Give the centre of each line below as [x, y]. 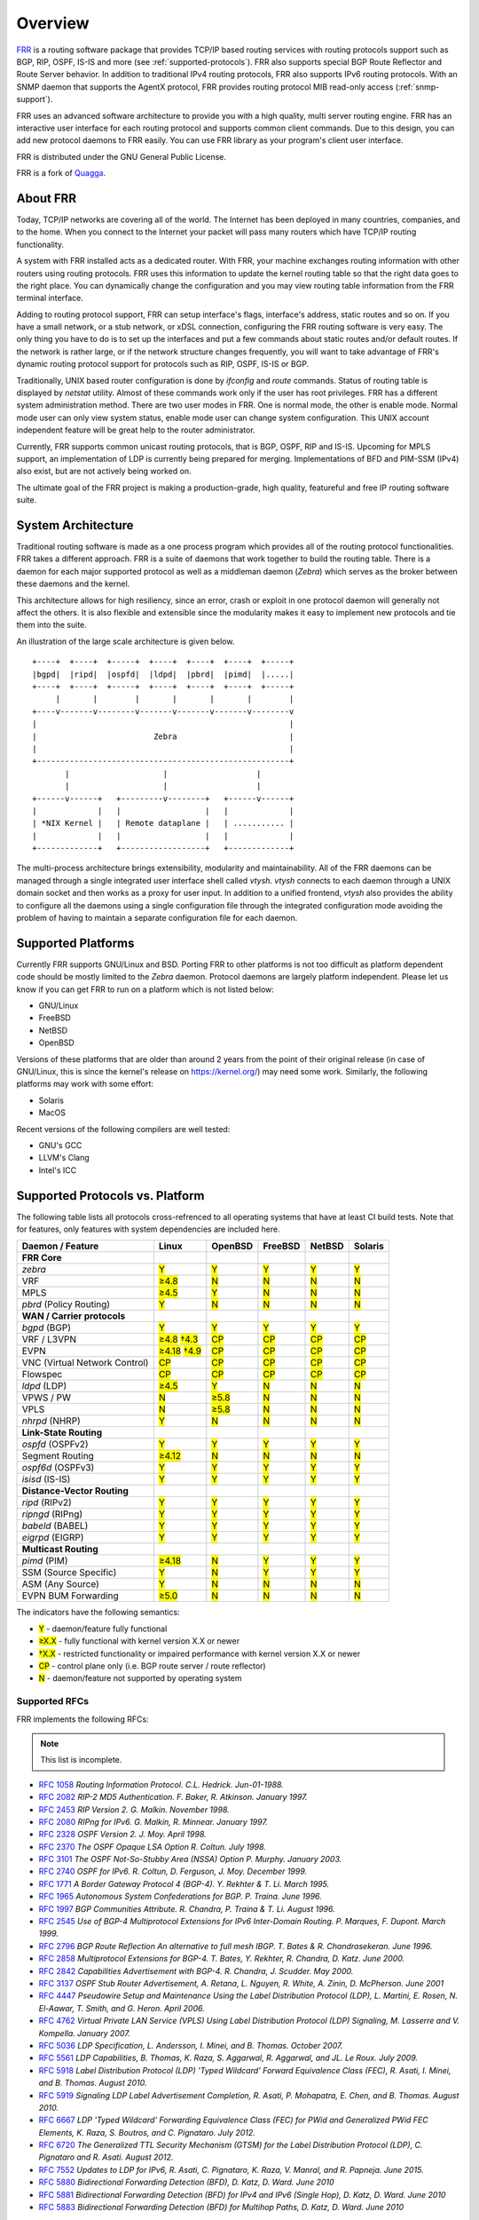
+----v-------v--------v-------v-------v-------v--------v [163, 711]
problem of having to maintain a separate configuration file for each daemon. [157, 918]
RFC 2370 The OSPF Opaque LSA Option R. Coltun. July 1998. [152, 1846]
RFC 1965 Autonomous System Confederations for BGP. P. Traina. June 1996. [181, 1897]
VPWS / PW [46, 1398]
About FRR [47, 198]
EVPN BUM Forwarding [70, 1596]
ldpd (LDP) [44, 1386]
